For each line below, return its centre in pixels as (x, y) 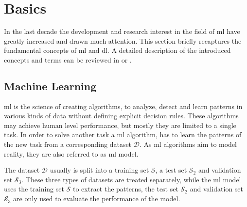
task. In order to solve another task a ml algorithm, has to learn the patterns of (123, 135)
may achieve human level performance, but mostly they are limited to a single (120, 125)
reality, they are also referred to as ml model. (71, 153)
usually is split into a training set (99, 170)
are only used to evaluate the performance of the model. (97, 199)
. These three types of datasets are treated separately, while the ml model (131, 179)
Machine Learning (50, 86)
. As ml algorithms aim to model (188, 144)
